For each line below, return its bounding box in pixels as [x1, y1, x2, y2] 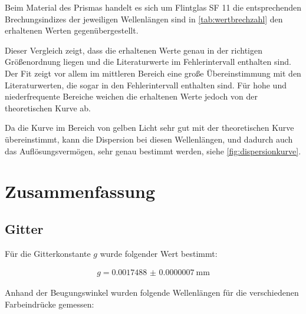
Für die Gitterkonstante [5, 247, 91, 259]
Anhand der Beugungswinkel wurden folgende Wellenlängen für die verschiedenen [5, 286, 299, 299]
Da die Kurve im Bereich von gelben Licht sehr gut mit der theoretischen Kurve [5, 121, 294, 134]
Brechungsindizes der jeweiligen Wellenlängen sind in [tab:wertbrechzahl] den [5, 12, 283, 25]
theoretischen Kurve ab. [5, 101, 91, 114]
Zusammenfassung [5, 179, 156, 203]
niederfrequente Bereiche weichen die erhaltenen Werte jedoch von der [5, 90, 258, 103]
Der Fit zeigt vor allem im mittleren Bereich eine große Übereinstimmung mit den [5, 67, 301, 79]
